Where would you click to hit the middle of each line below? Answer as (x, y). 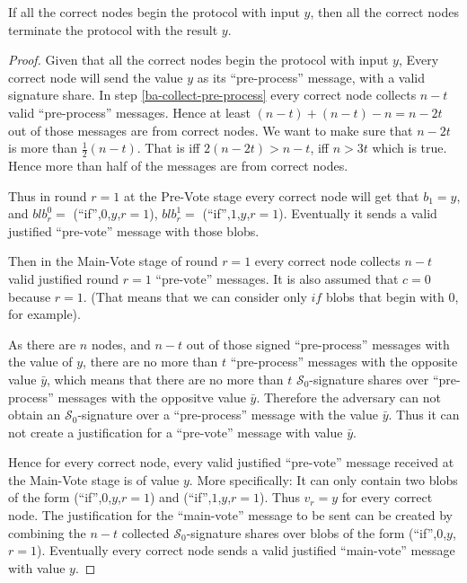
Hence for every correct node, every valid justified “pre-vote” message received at (231, 462)
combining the (47, 532)
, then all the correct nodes (384, 12)
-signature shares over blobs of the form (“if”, (312, 532)
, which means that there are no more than (165, 379)
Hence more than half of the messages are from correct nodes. (178, 165)
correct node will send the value (96, 77)
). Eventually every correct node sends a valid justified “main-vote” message (246, 550)
